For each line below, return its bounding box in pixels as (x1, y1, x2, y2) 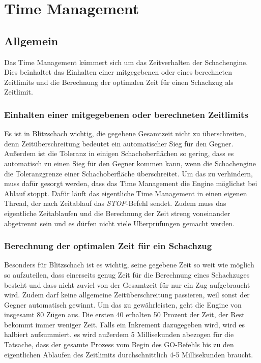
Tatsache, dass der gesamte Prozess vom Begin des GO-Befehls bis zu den (4, 339, 234, 350)
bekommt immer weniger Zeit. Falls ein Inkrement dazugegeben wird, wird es (4, 319, 245, 329)
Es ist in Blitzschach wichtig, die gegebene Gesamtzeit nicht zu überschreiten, (4, 128, 246, 139)
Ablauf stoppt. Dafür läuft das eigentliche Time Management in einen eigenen (4, 188, 247, 198)
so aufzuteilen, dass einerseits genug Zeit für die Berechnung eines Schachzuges (4, 269, 250, 280)
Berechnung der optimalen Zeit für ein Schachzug (4, 239, 212, 252)
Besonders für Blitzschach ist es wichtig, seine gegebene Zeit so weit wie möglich (4, 259, 254, 270)
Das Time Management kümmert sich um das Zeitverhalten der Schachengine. (4, 56, 248, 67)
